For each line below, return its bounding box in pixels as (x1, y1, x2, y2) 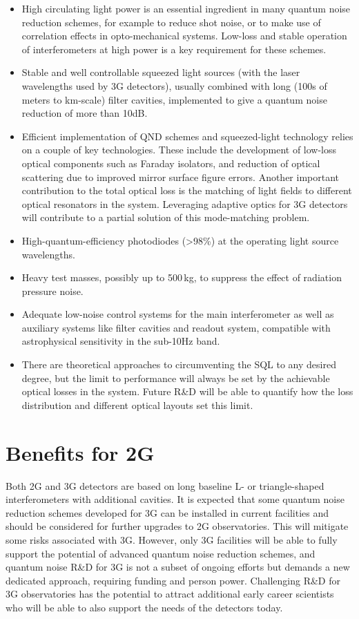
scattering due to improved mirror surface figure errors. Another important (21, 169, 340, 184)
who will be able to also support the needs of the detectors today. (6, 600, 283, 614)
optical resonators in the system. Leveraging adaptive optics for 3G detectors (21, 196, 348, 211)
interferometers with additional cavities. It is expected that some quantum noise (6, 492, 345, 506)
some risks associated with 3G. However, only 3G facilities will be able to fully (6, 532, 338, 546)
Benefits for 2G (6, 438, 155, 466)
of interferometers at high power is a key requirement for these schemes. (21, 41, 327, 56)
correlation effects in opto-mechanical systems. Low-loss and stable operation (21, 28, 347, 43)
